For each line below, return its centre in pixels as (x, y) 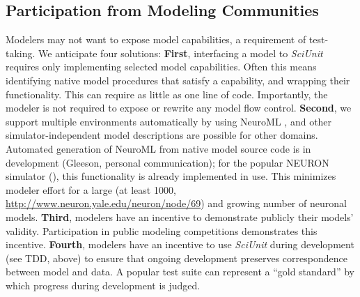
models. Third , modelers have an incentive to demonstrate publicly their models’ (180, 216)
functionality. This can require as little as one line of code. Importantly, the (167, 94)
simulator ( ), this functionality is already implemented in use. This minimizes (171, 176)
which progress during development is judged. (103, 285)
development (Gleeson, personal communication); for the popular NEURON (167, 162)
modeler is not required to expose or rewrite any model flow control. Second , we (179, 108)
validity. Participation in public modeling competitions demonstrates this (162, 230)
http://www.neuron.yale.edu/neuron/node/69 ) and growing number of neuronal (176, 203)
